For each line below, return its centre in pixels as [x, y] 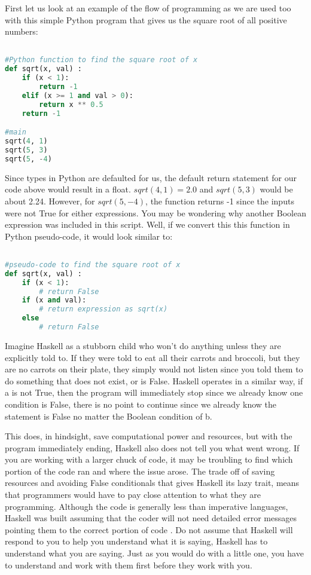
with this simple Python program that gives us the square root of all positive [146, 19]
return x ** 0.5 [71, 104]
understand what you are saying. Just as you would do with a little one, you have [154, 553]
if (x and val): [54, 300]
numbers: [22, 31]
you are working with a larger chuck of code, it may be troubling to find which [149, 459]
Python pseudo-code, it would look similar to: [89, 236]
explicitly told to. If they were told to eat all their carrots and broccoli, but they [153, 357]
